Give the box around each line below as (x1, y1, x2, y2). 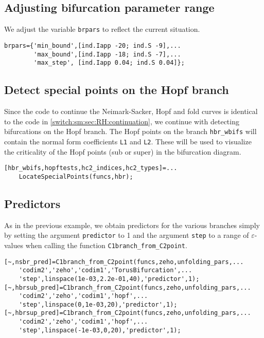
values (4, 239, 24, 250)
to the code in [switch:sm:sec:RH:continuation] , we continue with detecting (4, 116, 239, 126)
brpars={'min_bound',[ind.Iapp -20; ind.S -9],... (4, 42, 181, 49)
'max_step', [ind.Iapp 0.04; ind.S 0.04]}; (33, 59, 185, 67)
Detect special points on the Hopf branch (4, 82, 229, 98)
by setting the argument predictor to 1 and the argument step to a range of (4, 230, 249, 240)
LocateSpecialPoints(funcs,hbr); (19, 173, 133, 180)
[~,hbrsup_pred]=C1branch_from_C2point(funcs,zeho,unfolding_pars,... (4, 309, 251, 317)
